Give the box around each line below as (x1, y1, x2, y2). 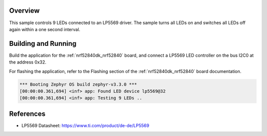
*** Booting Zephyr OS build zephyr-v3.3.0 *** (19, 81, 137, 87)
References (9, 109, 45, 118)
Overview (9, 6, 40, 15)
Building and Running (9, 39, 77, 48)
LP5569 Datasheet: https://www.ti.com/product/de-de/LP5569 (21, 122, 149, 128)
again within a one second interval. (9, 26, 81, 32)
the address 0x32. (9, 59, 46, 65)
